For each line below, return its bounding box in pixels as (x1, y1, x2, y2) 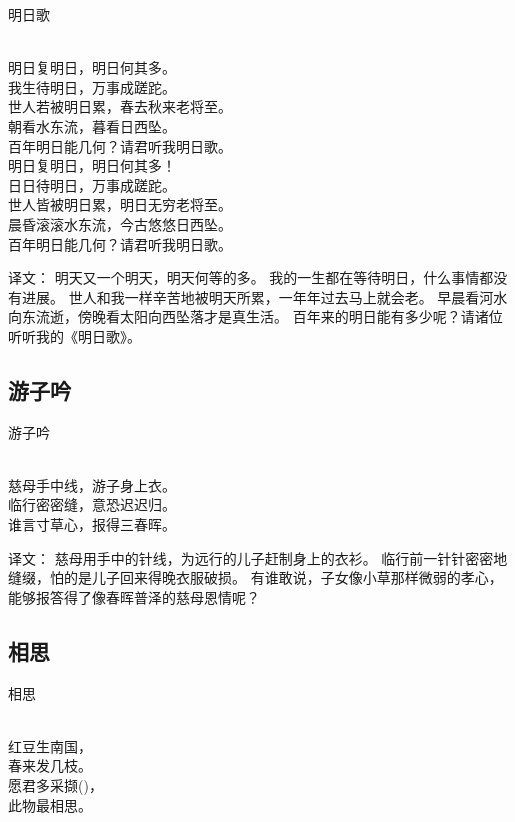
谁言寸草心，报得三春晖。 (8, 514, 176, 535)
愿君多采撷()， (8, 775, 103, 796)
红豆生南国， (8, 735, 92, 756)
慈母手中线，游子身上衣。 (8, 474, 176, 495)
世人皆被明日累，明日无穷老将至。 (8, 194, 232, 215)
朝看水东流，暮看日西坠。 (8, 115, 176, 136)
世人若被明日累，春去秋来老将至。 (8, 96, 232, 117)
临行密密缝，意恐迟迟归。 (8, 494, 176, 515)
